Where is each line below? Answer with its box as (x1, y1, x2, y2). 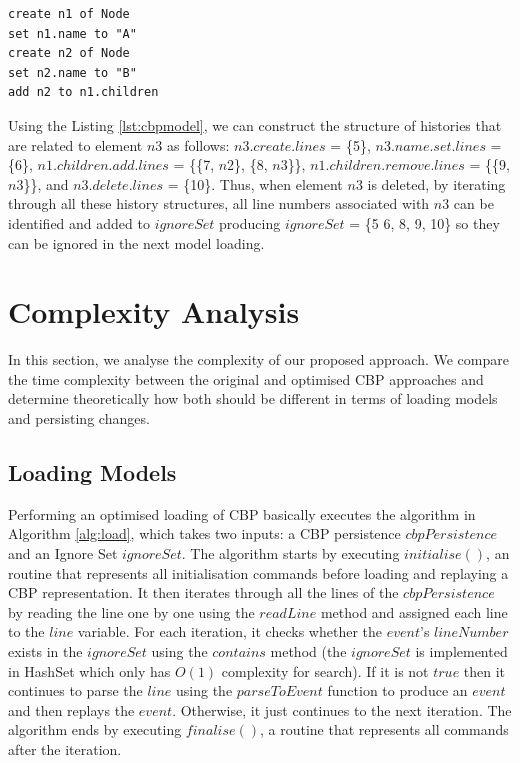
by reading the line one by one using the (8, 601, 255, 622)
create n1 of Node (8, 7, 130, 21)
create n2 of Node (8, 46, 130, 61)
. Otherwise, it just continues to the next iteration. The (172, 699, 512, 720)
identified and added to (8, 212, 150, 233)
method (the (270, 640, 347, 661)
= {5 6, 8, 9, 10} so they (349, 212, 500, 233)
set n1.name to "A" (8, 26, 137, 41)
